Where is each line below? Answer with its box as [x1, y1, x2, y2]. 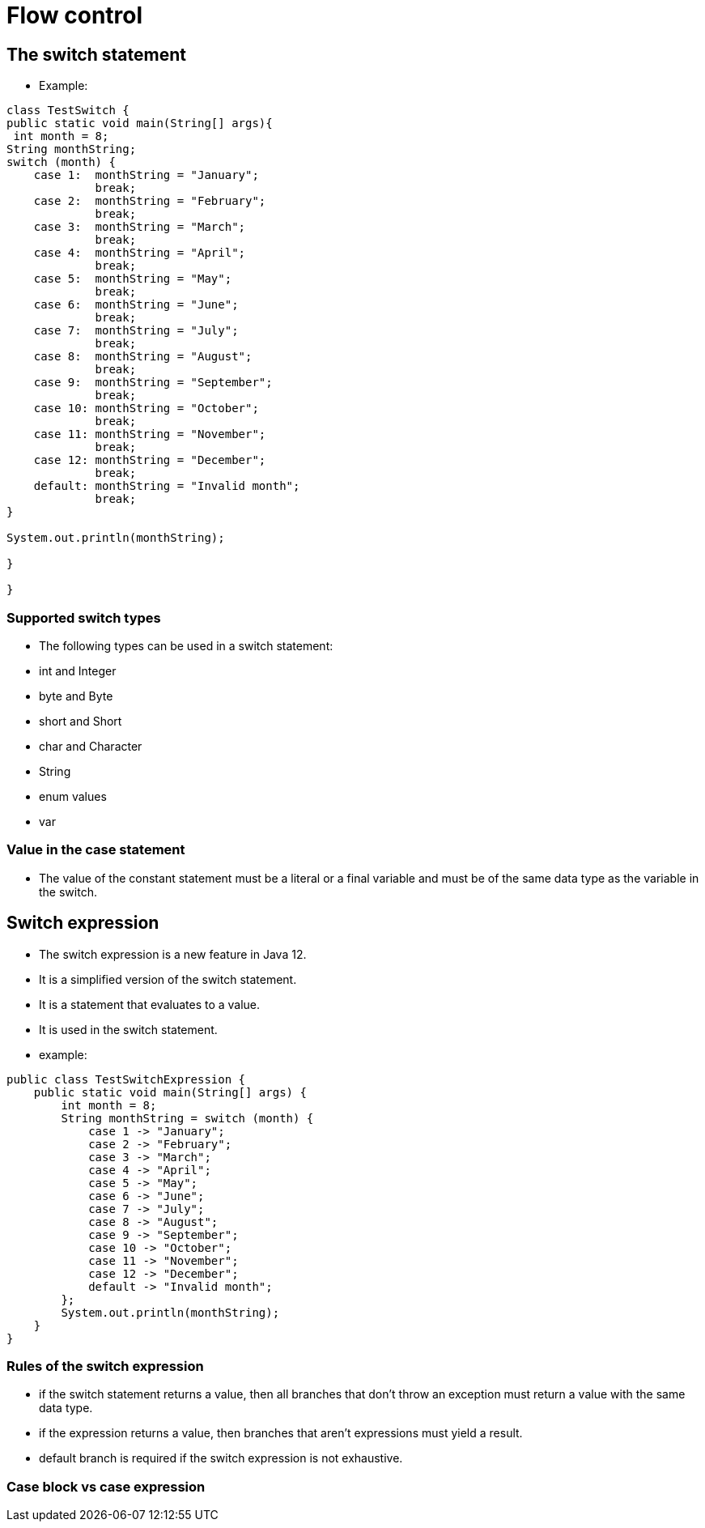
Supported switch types [6, 609, 161, 626]
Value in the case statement [6, 841, 185, 858]
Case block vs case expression [6, 1478, 206, 1495]
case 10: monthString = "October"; [33, 402, 259, 415]
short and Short [39, 713, 122, 728]
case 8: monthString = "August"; [33, 350, 253, 364]
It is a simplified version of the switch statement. [39, 972, 297, 986]
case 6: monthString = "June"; [33, 298, 239, 312]
